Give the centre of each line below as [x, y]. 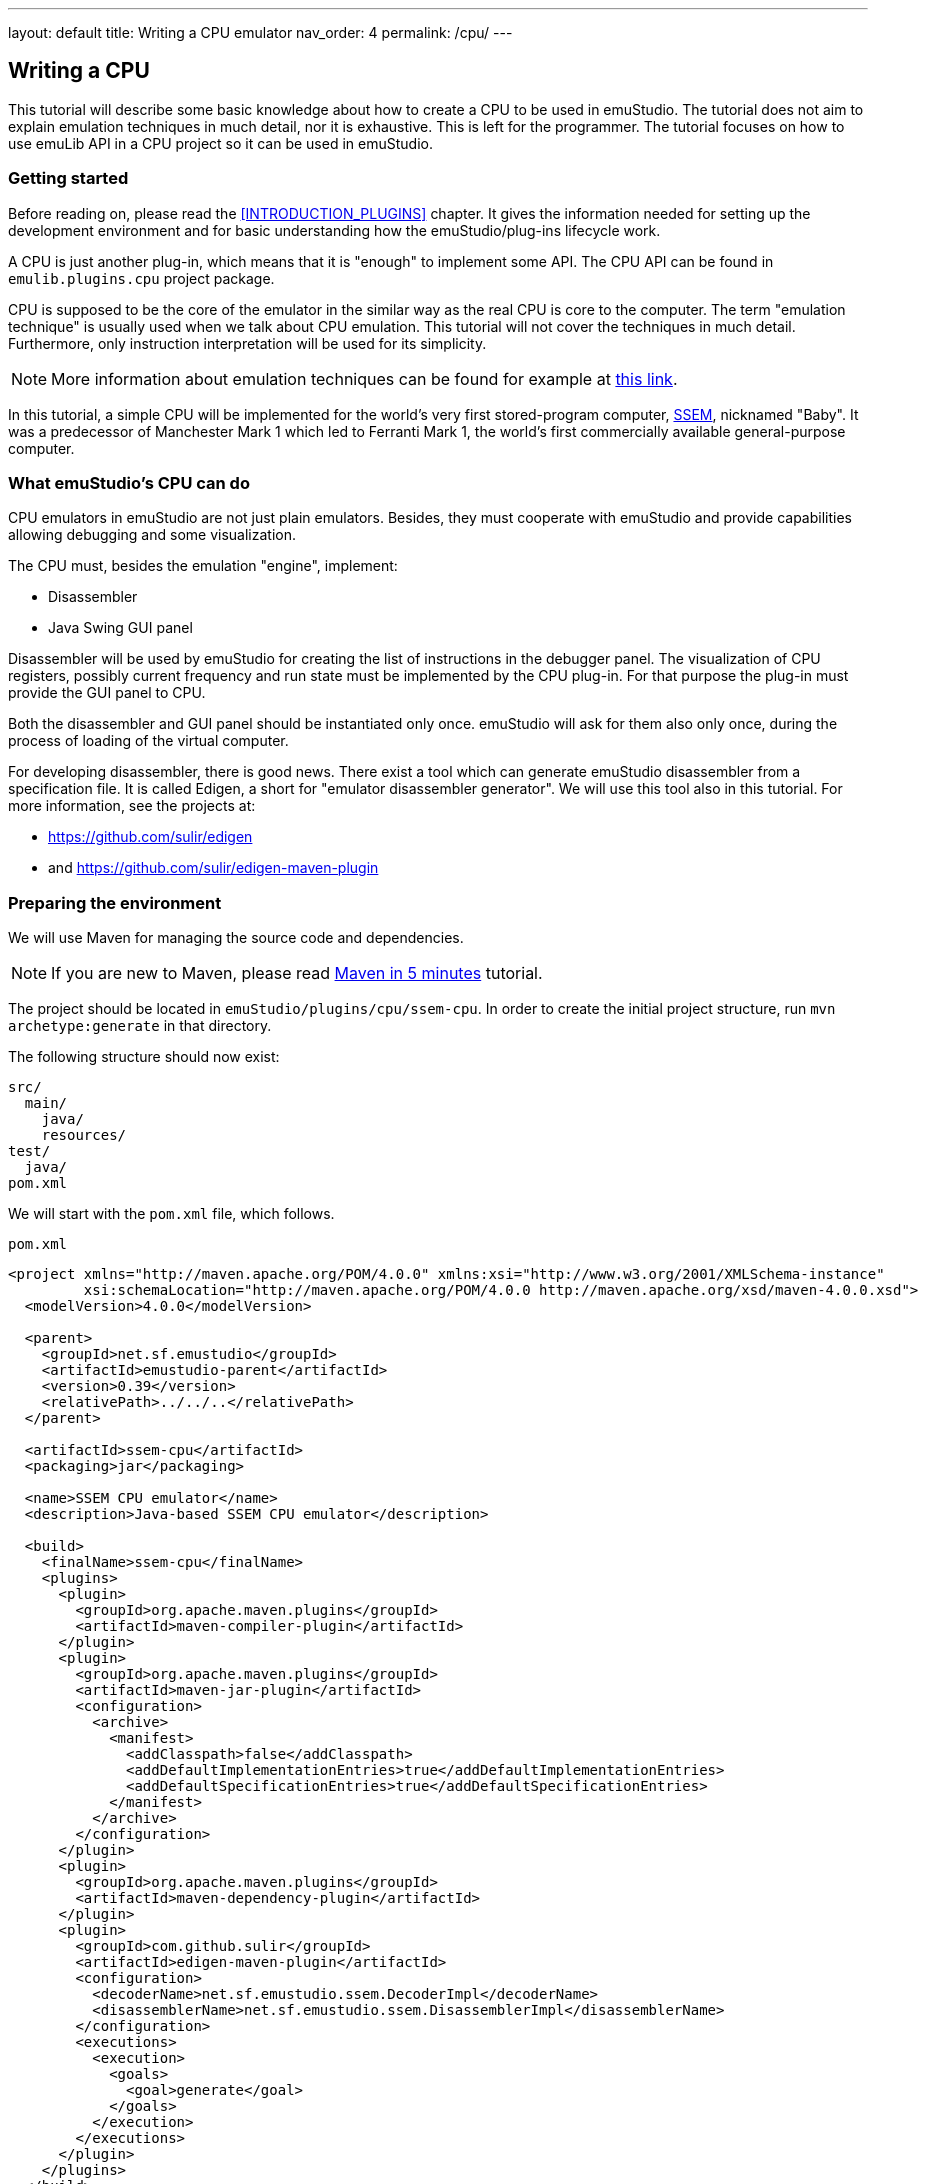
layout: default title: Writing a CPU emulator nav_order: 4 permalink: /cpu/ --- [260, 32]
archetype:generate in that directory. [140, 1026]
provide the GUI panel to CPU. [107, 693]
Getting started [68, 178]
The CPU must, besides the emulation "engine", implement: [203, 566]
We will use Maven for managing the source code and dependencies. [236, 938]
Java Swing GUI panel [120, 628]
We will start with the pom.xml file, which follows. [171, 1214]
